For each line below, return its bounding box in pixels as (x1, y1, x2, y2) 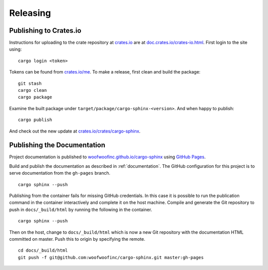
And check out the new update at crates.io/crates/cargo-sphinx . (9, 128, 141, 134)
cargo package (18, 94, 52, 100)
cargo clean (18, 87, 47, 93)
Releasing (9, 7, 51, 18)
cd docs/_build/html (18, 248, 68, 253)
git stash (18, 80, 42, 86)
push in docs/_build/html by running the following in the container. (9, 206, 152, 212)
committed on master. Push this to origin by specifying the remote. (9, 236, 145, 242)
